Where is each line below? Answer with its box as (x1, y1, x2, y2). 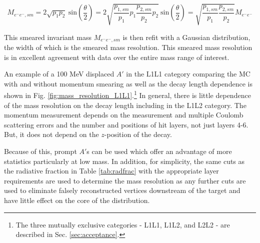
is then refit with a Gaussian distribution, (122, 31, 250, 42)
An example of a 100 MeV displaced (4, 68, 114, 79)
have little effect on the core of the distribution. (4, 194, 150, 205)
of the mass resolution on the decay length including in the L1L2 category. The (4, 99, 246, 110)
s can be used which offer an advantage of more (86, 146, 232, 156)
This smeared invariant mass (4, 31, 91, 42)
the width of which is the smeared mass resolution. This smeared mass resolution (4, 42, 252, 52)
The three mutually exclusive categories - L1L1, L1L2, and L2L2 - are (15, 219, 230, 229)
